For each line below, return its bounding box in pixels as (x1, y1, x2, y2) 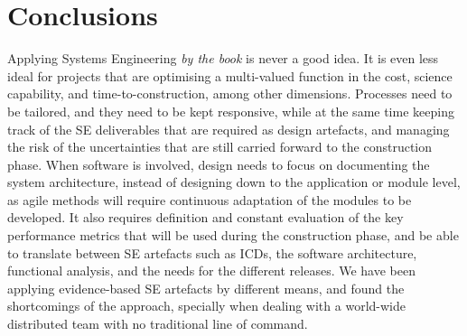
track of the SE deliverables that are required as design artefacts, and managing (7, 119, 450, 138)
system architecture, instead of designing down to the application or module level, (7, 173, 461, 191)
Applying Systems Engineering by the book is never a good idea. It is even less (7, 49, 439, 68)
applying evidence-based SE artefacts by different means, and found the (7, 278, 405, 297)
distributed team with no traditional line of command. (7, 314, 308, 333)
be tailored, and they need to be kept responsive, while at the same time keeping (7, 101, 454, 120)
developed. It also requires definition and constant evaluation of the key (7, 208, 404, 227)
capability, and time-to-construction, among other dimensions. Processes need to (7, 84, 453, 103)
